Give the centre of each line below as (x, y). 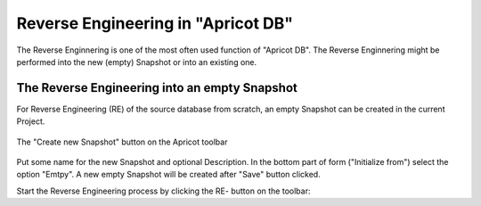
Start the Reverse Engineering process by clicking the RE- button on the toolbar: (163, 191)
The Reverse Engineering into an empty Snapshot (157, 88)
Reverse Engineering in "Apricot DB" (155, 23)
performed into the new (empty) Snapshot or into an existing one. (137, 62)
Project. (31, 121)
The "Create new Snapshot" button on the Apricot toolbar (122, 142)
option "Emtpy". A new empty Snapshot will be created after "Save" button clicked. (168, 175)
